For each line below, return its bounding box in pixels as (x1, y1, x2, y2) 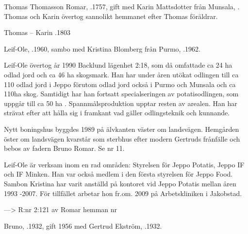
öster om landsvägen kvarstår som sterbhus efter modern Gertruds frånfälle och (4, 133, 240, 144)
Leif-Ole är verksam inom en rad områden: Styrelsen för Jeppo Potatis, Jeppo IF (4, 159, 245, 169)
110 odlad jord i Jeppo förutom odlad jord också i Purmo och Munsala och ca (4, 79, 236, 89)
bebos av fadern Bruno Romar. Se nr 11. (4, 143, 125, 153)
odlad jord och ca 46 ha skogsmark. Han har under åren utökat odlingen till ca (4, 69, 239, 79)
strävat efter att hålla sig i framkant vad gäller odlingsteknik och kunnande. (4, 108, 230, 118)
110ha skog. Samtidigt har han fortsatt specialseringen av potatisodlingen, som (4, 89, 239, 99)
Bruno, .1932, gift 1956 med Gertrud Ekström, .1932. (4, 220, 162, 231)
